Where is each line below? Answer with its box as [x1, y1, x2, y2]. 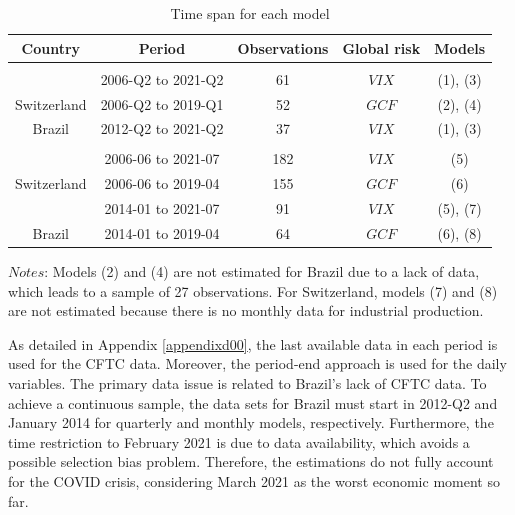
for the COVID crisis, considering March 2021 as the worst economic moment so [8, 471, 500, 492]
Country [21, 37, 81, 58]
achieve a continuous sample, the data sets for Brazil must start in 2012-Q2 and [8, 392, 498, 413]
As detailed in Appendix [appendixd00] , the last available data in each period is [8, 333, 498, 354]
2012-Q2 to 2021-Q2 [100, 118, 224, 139]
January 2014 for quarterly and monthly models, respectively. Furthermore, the [8, 412, 494, 433]
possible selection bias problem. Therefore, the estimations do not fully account [8, 451, 494, 472]
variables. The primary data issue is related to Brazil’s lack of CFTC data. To [8, 373, 487, 394]
